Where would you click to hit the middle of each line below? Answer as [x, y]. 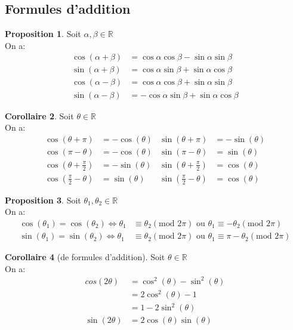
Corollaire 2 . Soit [39, 115]
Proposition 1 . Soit [43, 34]
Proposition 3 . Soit [43, 200]
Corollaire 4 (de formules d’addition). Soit [85, 257]
